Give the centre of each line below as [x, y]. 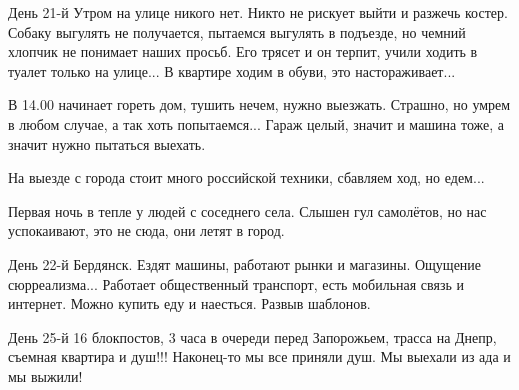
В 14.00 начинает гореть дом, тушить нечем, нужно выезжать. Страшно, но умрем [259, 104]
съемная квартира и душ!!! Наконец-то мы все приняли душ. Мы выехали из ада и [259, 356]
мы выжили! [45, 375]
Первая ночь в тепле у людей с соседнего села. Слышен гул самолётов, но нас [247, 210]
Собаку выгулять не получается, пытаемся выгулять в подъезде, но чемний [237, 31]
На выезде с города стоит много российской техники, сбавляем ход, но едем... [246, 177]
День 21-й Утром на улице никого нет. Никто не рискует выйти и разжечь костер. [258, 12]
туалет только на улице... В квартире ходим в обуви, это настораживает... [232, 70]
